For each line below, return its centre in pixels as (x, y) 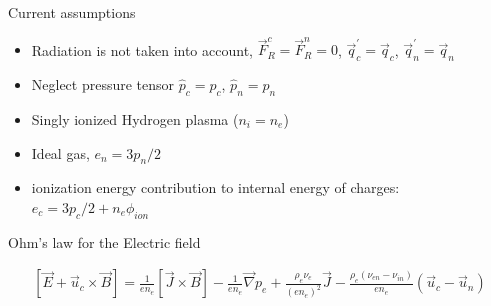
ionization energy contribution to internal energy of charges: (215, 187)
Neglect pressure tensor (103, 84)
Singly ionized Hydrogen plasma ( (135, 118)
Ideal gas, (60, 152)
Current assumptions (72, 12)
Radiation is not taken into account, (142, 49)
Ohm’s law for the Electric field (104, 241)
